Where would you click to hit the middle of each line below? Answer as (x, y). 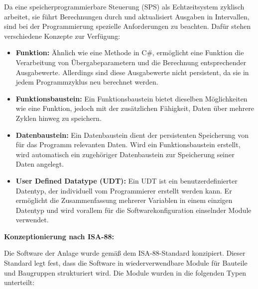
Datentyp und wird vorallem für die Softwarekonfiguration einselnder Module (133, 210)
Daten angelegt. (40, 164)
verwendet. (32, 220)
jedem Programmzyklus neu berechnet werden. (87, 82)
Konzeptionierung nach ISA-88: (59, 236)
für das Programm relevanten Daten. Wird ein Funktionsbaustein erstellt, (128, 144)
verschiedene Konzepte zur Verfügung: (62, 36)
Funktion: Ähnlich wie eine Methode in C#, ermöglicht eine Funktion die (130, 52)
